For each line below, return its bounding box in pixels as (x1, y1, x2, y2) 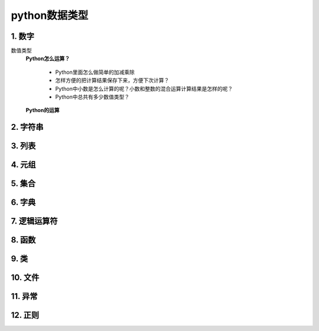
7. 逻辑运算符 (11, 216, 58, 227)
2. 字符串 (11, 122, 44, 132)
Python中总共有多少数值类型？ (55, 93, 130, 100)
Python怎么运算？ (25, 55, 70, 62)
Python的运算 (25, 107, 60, 114)
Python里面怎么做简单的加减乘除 (55, 68, 135, 76)
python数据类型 (11, 9, 89, 22)
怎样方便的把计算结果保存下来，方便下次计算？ (55, 77, 170, 84)
